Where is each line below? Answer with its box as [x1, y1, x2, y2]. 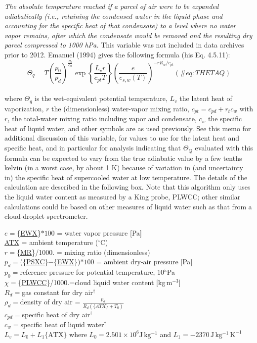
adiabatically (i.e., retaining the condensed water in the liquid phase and [4, 10, 223, 21]
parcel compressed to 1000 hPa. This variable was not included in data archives [4, 40, 244, 50]
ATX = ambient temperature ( [4, 237, 98, 247]
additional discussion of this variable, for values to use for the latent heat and [4, 133, 240, 143]
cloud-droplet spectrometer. [4, 211, 88, 221]
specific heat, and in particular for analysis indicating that [4, 143, 181, 153]
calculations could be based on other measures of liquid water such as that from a [4, 201, 252, 211]
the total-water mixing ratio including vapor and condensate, [12, 113, 197, 124]
